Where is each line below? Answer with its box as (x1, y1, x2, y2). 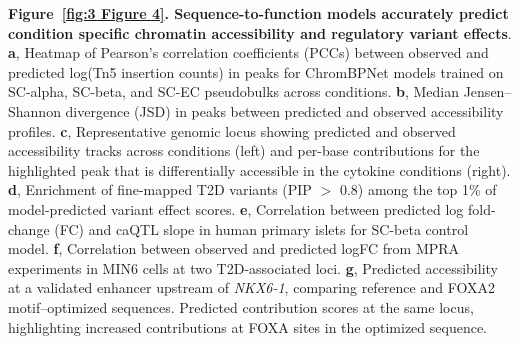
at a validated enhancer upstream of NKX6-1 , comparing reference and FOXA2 (8, 277, 495, 298)
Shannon (8, 100, 61, 121)
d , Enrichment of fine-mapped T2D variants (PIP (8, 179, 312, 200)
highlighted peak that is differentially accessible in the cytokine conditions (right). (8, 159, 511, 180)
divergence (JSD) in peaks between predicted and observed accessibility (65, 100, 504, 121)
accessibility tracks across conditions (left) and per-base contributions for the (8, 140, 480, 161)
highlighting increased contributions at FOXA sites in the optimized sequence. (8, 316, 487, 337)
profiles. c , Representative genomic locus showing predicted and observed (8, 120, 456, 141)
